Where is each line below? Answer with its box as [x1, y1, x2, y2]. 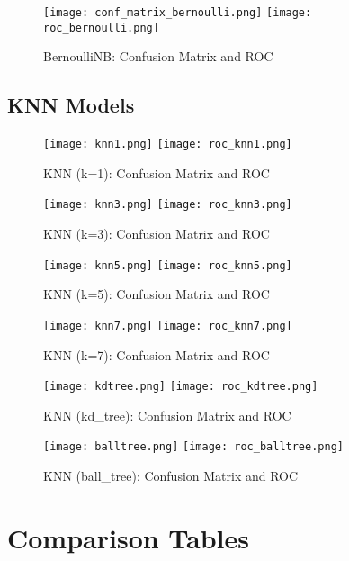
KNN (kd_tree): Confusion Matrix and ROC [43, 405, 291, 424]
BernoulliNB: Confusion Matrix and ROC [43, 47, 273, 66]
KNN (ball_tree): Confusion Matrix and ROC [43, 466, 299, 485]
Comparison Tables [7, 519, 250, 556]
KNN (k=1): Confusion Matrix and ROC [43, 163, 270, 182]
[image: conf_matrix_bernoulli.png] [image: [43, 6, 312, 19]
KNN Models [7, 91, 135, 119]
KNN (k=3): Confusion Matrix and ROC [43, 224, 270, 243]
